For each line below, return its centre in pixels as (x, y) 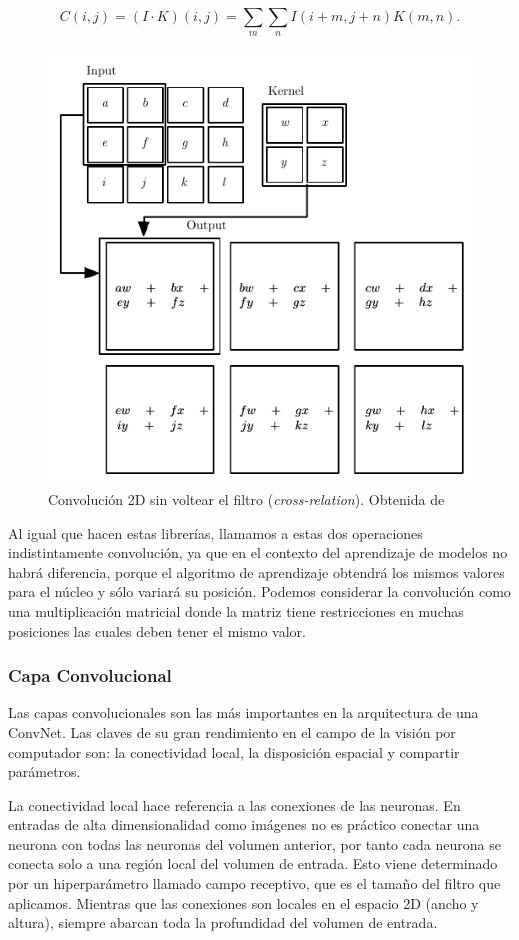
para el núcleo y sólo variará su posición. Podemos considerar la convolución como (259, 591)
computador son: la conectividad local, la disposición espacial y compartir (234, 751)
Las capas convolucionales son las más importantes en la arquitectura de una (243, 712)
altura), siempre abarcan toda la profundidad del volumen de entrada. (223, 922)
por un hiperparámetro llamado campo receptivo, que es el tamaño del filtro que (254, 883)
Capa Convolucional (90, 675)
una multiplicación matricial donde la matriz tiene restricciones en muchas (236, 610)
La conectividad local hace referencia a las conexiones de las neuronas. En (234, 804)
